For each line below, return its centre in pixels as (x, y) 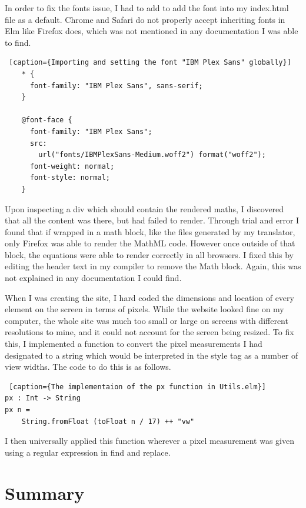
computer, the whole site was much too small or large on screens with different (147, 320)
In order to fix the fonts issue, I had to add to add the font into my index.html (147, 8)
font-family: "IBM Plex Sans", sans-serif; (116, 86)
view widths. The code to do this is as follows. (88, 367)
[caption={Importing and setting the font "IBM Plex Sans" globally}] (150, 63)
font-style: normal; (70, 178)
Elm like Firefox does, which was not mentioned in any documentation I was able (152, 31)
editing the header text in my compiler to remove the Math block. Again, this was (153, 266)
